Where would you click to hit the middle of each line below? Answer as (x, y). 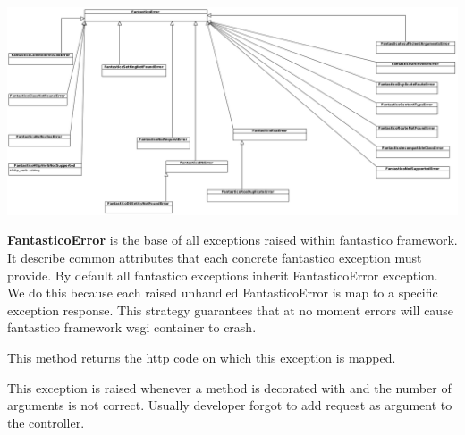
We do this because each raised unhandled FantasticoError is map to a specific (223, 293)
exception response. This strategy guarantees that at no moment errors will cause (230, 310)
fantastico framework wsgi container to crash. (132, 327)
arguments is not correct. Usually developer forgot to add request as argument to (230, 405)
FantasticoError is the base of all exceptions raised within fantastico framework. (232, 240)
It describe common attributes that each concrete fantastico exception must (215, 258)
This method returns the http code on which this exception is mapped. (202, 358)
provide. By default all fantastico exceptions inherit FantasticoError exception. (223, 275)
